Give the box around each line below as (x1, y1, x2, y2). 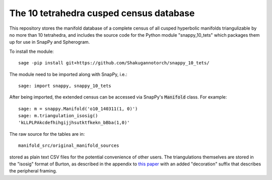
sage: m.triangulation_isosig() (18, 113, 98, 119)
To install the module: (9, 48, 54, 54)
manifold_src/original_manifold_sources (18, 143, 119, 148)
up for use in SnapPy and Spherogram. (9, 39, 90, 45)
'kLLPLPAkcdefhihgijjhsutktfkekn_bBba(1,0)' (18, 120, 130, 126)
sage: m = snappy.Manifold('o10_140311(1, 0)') (18, 106, 138, 112)
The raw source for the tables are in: (9, 131, 85, 137)
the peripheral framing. (9, 168, 57, 174)
